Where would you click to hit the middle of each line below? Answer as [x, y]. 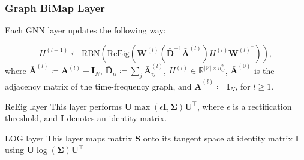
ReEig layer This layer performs [64, 106]
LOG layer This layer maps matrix [69, 138]
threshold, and [31, 118]
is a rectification [262, 106]
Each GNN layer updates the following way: [85, 30]
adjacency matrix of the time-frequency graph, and [98, 86]
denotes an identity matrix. [117, 118]
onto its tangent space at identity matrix [218, 138]
